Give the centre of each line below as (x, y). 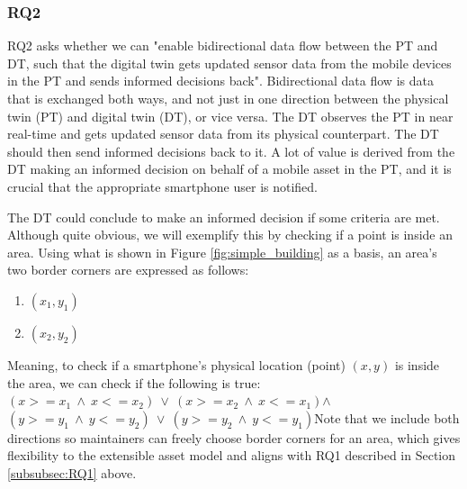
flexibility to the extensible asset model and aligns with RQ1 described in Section (232, 455)
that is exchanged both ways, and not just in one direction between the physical (228, 98)
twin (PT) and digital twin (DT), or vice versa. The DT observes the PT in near (230, 116)
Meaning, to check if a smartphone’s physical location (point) (176, 364)
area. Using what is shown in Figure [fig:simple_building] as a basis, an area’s (222, 252)
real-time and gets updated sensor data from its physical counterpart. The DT (223, 134)
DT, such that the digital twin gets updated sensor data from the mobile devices (229, 63)
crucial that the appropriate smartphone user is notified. (163, 186)
